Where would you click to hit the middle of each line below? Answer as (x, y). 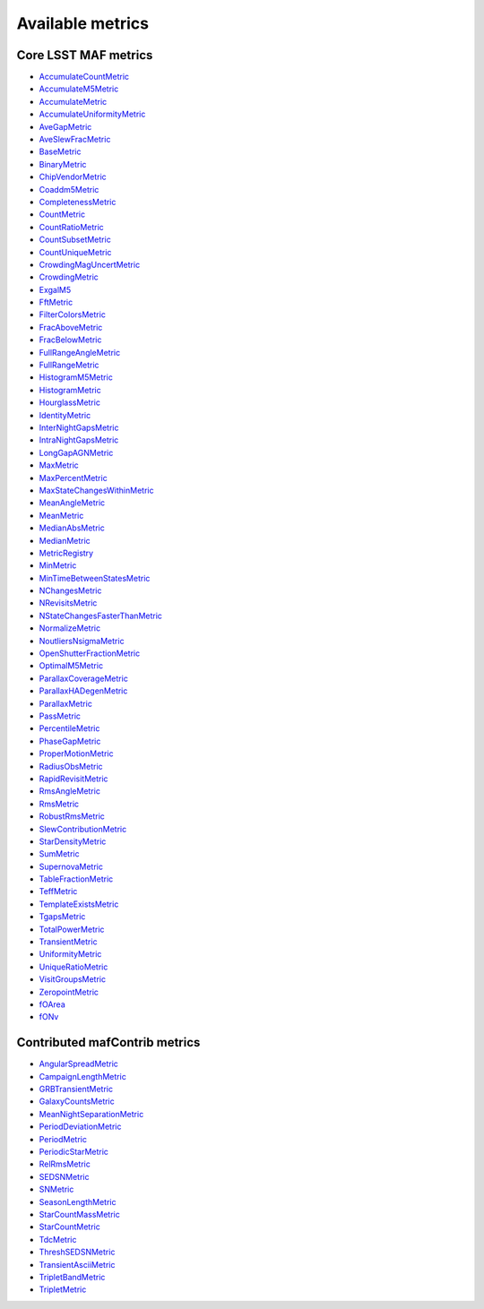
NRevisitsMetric (68, 603)
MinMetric (58, 565)
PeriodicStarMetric (74, 1152)
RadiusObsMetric (71, 766)
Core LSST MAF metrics (85, 55)
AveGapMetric (65, 126)
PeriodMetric (63, 1139)
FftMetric (56, 302)
